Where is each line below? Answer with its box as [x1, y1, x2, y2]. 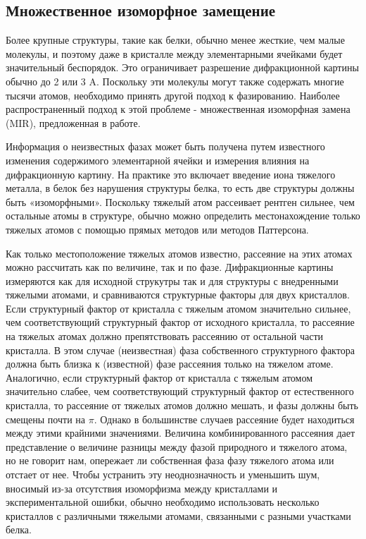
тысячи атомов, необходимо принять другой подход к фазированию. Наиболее [6, 87, 340, 102]
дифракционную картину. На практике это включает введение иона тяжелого [6, 166, 336, 181]
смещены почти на [6, 411, 85, 426]
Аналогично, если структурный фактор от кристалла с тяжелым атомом [6, 370, 313, 384]
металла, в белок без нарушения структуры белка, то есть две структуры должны [6, 181, 355, 195]
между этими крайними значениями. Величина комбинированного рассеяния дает [6, 425, 355, 440]
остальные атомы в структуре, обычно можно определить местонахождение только [6, 208, 360, 223]
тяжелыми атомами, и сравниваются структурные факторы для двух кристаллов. [6, 287, 350, 302]
